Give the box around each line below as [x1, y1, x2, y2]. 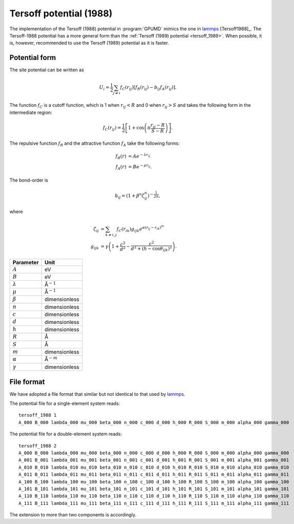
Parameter [12, 259, 39, 266]
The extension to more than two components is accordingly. [9, 512, 136, 518]
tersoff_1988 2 [18, 443, 57, 449]
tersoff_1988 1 [18, 412, 57, 418]
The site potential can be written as [9, 67, 84, 73]
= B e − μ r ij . [128, 163, 152, 169]
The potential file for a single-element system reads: [9, 400, 120, 406]
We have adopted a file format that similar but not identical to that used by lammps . [9, 391, 186, 397]
